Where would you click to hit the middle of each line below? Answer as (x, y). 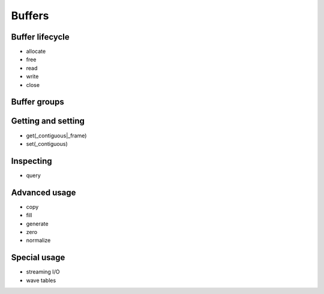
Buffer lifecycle (40, 37)
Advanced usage (43, 192)
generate (37, 223)
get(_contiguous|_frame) (56, 136)
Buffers (30, 16)
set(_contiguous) (47, 143)
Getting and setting (48, 121)
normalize (38, 241)
